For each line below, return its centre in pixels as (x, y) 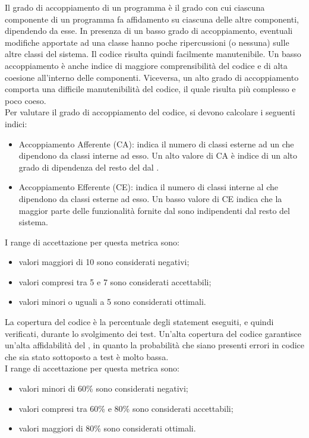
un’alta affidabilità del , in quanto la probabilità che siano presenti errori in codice (155, 345)
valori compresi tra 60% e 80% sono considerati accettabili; (126, 408)
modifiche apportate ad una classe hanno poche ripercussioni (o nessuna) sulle (147, 42)
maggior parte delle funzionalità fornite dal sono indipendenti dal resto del (154, 210)
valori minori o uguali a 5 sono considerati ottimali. (112, 302)
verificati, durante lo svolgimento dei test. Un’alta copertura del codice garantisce (153, 333)
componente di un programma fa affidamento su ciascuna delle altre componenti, (152, 19)
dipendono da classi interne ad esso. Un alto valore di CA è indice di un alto (158, 155)
